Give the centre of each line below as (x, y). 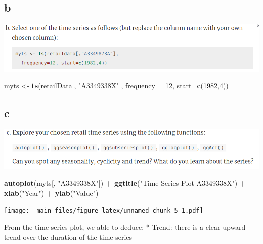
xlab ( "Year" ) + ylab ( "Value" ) (51, 193)
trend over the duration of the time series (68, 237)
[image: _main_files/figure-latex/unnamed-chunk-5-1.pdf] (104, 211)
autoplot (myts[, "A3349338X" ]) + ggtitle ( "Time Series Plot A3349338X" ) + (125, 183)
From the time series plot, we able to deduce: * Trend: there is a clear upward (125, 227)
